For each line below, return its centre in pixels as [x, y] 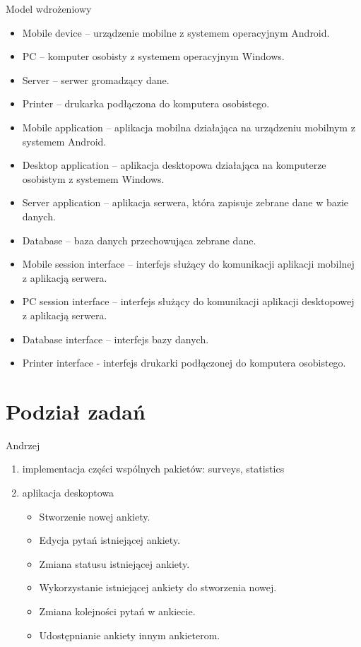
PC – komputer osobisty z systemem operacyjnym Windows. [153, 56]
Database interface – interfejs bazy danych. [116, 339]
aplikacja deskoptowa [68, 492]
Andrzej [23, 445]
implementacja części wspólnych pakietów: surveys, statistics [153, 469]
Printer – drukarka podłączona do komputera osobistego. [146, 103]
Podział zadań [76, 411]
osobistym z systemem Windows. [93, 178]
